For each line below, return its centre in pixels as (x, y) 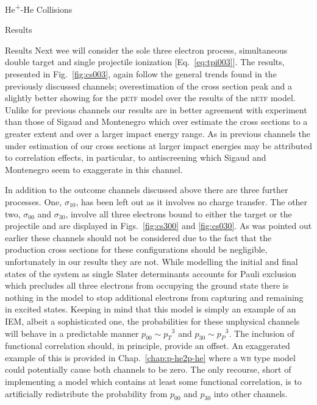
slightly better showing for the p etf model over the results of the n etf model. (150, 98)
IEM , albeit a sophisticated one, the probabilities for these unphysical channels (152, 321)
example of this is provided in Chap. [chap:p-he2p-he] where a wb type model (150, 357)
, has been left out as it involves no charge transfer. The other (192, 201)
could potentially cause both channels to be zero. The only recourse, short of (148, 369)
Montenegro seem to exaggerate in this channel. (94, 169)
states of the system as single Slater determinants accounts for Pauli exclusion (151, 273)
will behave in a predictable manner (72, 333)
